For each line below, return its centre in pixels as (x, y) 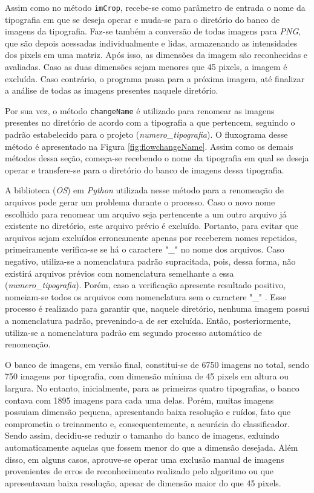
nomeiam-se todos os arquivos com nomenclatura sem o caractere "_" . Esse (146, 296)
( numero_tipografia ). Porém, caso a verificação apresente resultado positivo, (146, 285)
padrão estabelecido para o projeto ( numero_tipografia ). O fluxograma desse (146, 134)
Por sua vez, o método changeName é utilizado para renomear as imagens (140, 110)
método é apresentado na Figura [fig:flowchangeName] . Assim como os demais (149, 146)
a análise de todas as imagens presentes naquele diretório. (112, 90)
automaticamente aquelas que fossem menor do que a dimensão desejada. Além (152, 447)
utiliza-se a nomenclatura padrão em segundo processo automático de (133, 332)
